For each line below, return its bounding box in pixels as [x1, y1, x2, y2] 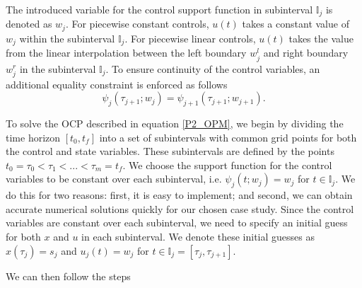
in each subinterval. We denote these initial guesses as [81, 229, 315, 244]
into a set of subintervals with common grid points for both [99, 129, 357, 144]
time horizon [6, 129, 61, 144]
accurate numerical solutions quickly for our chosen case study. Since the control [6, 201, 354, 216]
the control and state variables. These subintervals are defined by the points [6, 144, 334, 159]
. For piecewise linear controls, [124, 30, 256, 45]
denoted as [6, 16, 52, 31]
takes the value [288, 30, 354, 45]
